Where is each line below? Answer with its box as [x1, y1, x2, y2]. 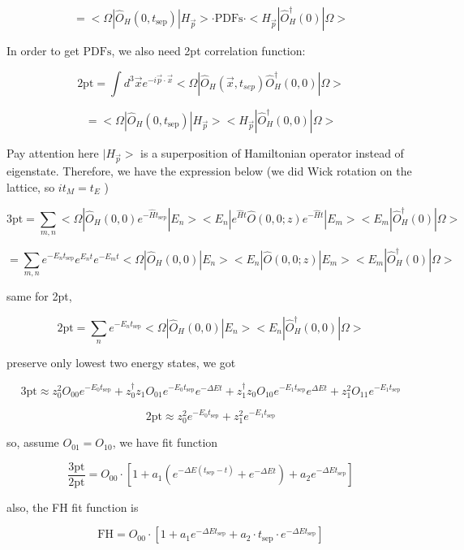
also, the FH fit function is [6, 498, 139, 515]
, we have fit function [112, 434, 218, 451]
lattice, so [6, 178, 55, 195]
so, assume [6, 434, 59, 451]
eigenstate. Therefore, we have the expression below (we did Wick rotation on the [6, 162, 412, 180]
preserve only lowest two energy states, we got [6, 354, 236, 371]
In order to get [6, 42, 79, 58]
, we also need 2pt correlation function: [111, 42, 306, 58]
